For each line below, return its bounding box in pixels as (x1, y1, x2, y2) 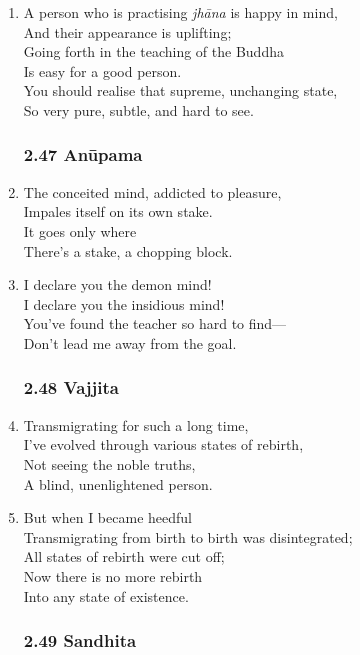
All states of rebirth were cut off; (23, 546, 225, 567)
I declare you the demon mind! (23, 274, 212, 295)
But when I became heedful (23, 507, 192, 528)
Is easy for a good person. (23, 60, 182, 81)
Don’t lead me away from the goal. (23, 332, 237, 353)
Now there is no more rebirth (23, 565, 203, 586)
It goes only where (23, 220, 137, 241)
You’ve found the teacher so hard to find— (23, 313, 287, 334)
